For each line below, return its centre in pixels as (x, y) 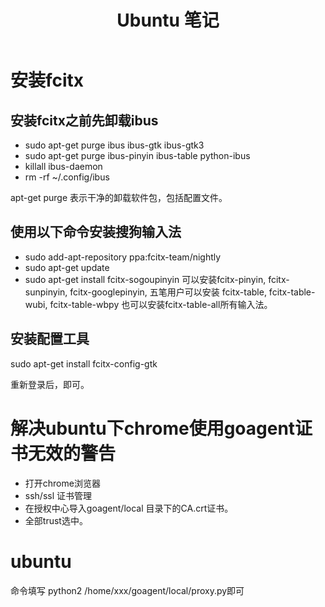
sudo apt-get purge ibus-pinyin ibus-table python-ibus (137, 155)
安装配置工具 (50, 339)
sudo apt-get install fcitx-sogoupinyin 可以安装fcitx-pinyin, (145, 279)
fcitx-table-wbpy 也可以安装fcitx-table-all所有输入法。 (161, 304)
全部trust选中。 (56, 520)
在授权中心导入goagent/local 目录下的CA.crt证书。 (129, 508)
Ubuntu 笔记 (168, 20)
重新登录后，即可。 (50, 384)
